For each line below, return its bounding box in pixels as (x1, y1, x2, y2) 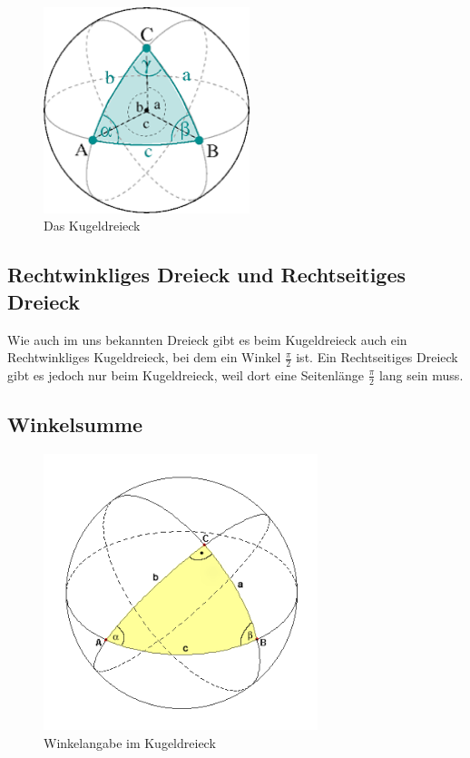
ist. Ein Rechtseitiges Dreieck (296, 348, 458, 367)
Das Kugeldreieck (44, 216, 141, 235)
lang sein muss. (378, 365, 464, 384)
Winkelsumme (7, 410, 143, 438)
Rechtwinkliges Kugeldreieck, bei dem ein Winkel (7, 348, 281, 367)
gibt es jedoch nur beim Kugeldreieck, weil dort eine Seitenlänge (7, 365, 364, 384)
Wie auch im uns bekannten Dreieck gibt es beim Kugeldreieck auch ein (7, 330, 407, 349)
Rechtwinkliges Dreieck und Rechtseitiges (7, 261, 406, 289)
